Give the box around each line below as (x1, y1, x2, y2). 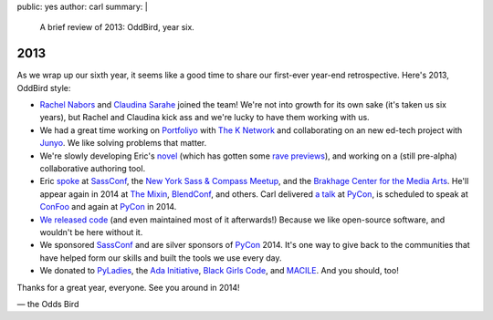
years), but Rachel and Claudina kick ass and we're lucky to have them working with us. (39, 112, 370, 123)
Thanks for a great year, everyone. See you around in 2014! (16, 282, 241, 293)
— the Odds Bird (16, 298, 79, 309)
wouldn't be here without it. (39, 226, 143, 237)
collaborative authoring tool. (39, 163, 146, 174)
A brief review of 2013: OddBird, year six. (39, 22, 195, 33)
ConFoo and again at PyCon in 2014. (39, 201, 177, 212)
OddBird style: (16, 82, 71, 93)
